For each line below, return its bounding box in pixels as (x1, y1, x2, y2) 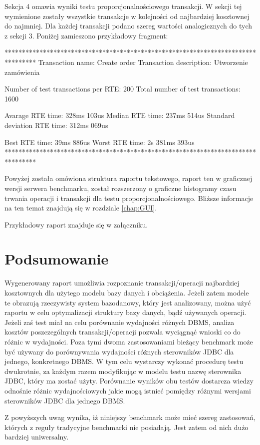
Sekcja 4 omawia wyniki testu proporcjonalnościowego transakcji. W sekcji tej (4, 1, 242, 11)
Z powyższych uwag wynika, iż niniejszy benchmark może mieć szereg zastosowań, (4, 412, 256, 422)
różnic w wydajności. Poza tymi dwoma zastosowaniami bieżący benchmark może (4, 336, 253, 346)
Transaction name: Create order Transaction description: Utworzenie (38, 56, 248, 67)
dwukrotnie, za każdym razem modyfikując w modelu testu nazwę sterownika (4, 365, 242, 376)
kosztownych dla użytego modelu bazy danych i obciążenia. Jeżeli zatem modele (4, 287, 249, 297)
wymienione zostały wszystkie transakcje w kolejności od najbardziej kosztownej (4, 10, 250, 21)
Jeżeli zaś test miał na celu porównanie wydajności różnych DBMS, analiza (4, 316, 235, 327)
